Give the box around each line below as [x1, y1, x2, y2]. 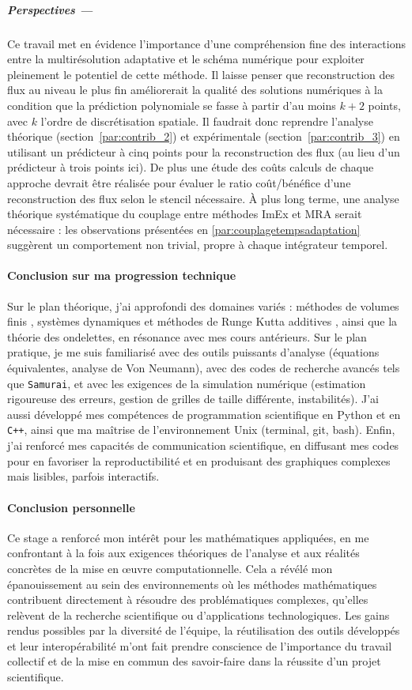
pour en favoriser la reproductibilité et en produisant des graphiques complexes [7, 452, 391, 469]
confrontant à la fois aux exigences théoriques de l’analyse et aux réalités [7, 545, 360, 561]
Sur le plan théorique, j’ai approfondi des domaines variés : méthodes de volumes [7, 297, 399, 314]
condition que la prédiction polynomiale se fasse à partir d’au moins [7, 96, 336, 113]
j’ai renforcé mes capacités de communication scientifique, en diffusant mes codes [7, 437, 399, 454]
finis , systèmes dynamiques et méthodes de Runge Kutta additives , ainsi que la [7, 313, 398, 330]
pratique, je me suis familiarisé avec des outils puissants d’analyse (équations [7, 344, 380, 360]
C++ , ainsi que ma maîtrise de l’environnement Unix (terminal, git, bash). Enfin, [7, 421, 395, 438]
